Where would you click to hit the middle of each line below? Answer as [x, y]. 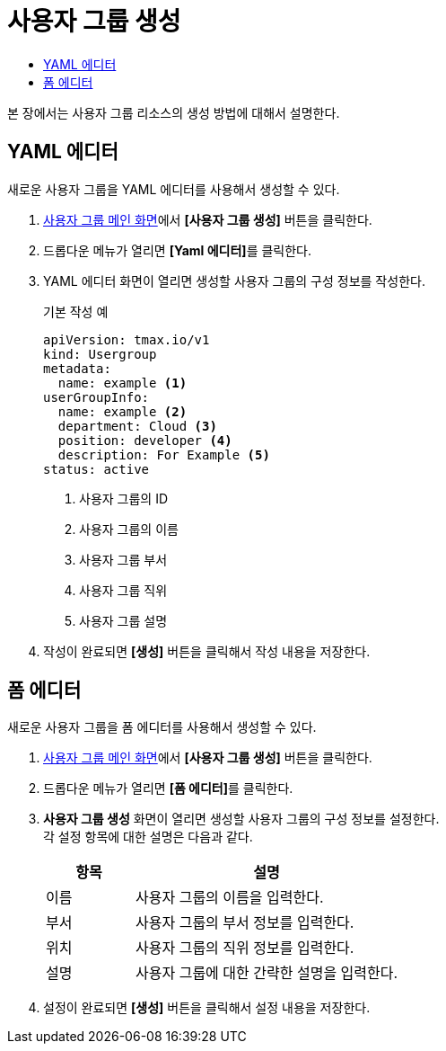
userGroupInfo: [96, 397]
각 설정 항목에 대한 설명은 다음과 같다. [148, 837]
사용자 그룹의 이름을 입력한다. [230, 898]
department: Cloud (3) [137, 426]
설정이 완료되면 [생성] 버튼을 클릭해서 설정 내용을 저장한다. [207, 1008]
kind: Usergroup [100, 354]
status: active [96, 469]
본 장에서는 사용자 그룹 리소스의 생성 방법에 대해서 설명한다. [174, 112]
